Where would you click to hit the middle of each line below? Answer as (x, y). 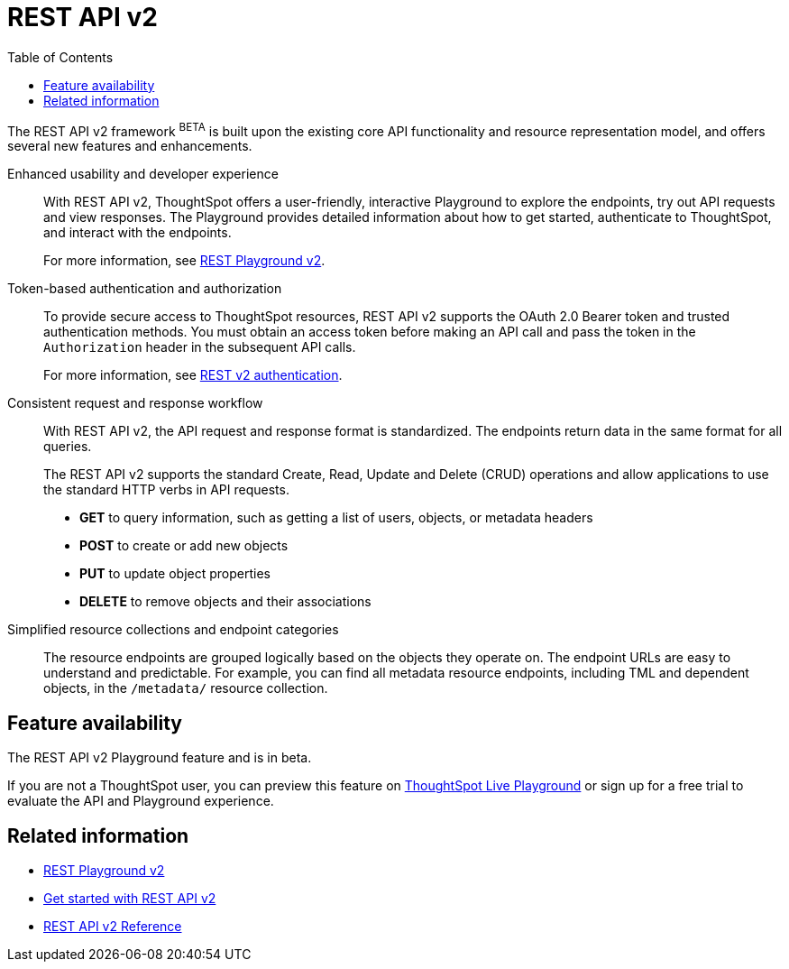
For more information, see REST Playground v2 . (184, 261)
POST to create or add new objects (184, 546)
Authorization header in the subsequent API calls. (200, 347)
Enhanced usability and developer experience (143, 174)
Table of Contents (60, 57)
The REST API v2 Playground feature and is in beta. (160, 758)
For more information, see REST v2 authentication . (193, 375)
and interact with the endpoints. (138, 233)
